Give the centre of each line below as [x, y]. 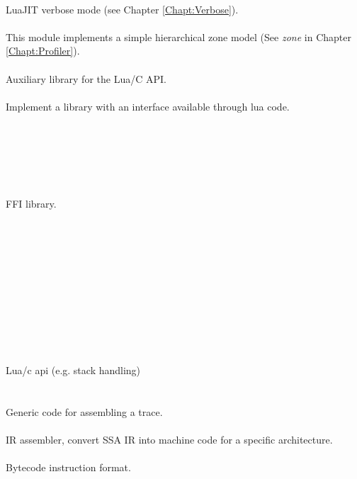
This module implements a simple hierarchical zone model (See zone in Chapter [178, 36]
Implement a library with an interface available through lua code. [148, 106]
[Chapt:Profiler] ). [43, 51]
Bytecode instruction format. [68, 467]
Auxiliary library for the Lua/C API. [86, 78]
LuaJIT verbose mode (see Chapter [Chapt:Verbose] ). [122, 9]
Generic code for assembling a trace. [84, 411]
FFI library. [31, 203]
